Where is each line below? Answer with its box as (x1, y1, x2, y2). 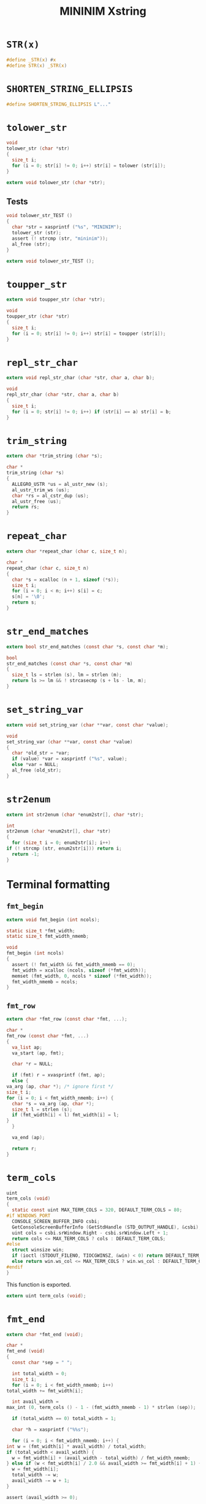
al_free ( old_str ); (12, 767, 62, 773)
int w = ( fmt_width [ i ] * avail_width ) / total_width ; (6, 1443, 147, 1449)
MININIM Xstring (59, 4, 147, 18)
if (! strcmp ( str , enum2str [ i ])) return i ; (6, 845, 122, 852)
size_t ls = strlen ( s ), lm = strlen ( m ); (12, 672, 122, 678)
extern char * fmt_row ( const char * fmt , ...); (6, 1016, 128, 1022)
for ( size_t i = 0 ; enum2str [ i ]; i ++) (12, 840, 112, 846)
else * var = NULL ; (12, 762, 59, 768)
